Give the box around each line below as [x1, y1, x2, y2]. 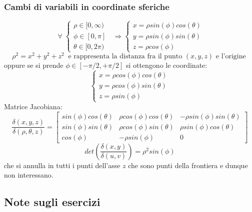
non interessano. [4, 170, 53, 180]
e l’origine [215, 52, 246, 60]
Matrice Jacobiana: [4, 101, 62, 112]
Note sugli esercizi [4, 194, 100, 210]
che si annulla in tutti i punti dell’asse [4, 160, 120, 170]
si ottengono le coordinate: [125, 59, 207, 70]
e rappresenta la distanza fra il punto [68, 52, 182, 60]
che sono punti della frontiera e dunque [128, 160, 248, 170]
